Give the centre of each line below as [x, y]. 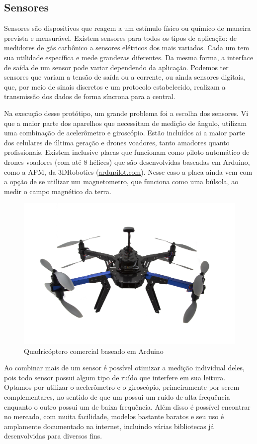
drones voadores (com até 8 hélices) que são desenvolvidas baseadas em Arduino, [127, 162]
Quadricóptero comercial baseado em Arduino [94, 351]
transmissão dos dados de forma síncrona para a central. [90, 96]
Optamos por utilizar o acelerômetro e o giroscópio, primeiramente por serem [122, 387]
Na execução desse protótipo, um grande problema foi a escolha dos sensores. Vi [126, 113]
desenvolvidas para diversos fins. [53, 436]
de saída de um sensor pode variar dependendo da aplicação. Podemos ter [116, 67]
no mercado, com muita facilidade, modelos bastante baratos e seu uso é [114, 416]
